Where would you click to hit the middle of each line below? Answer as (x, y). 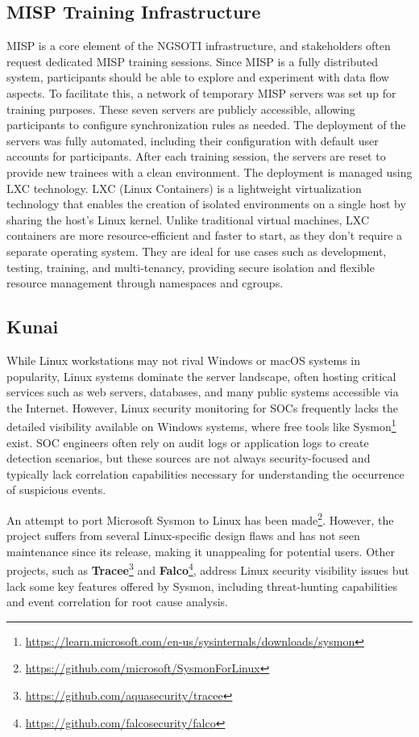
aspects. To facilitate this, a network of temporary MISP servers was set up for (201, 92)
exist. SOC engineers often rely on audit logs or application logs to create (188, 442)
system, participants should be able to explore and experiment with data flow (198, 77)
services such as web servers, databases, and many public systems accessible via (203, 392)
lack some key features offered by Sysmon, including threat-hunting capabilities (202, 586)
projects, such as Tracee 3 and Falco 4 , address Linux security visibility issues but (208, 569)
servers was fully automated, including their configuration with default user (193, 140)
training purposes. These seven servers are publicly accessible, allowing (181, 109)
